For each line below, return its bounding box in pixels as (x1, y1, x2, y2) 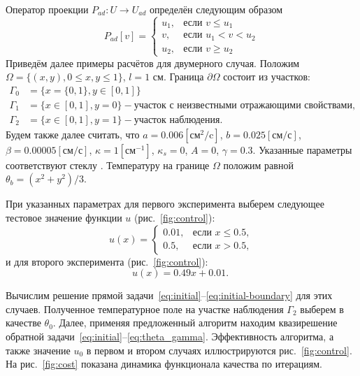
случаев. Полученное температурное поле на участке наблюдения (6, 301, 284, 316)
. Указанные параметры (252, 142, 352, 157)
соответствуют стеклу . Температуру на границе (6, 157, 210, 172)
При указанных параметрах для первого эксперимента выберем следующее (6, 196, 325, 211)
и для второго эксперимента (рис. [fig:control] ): (6, 254, 208, 268)
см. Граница (152, 69, 204, 84)
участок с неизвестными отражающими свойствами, (134, 100, 355, 110)
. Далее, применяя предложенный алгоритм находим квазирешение (52, 315, 338, 330)
